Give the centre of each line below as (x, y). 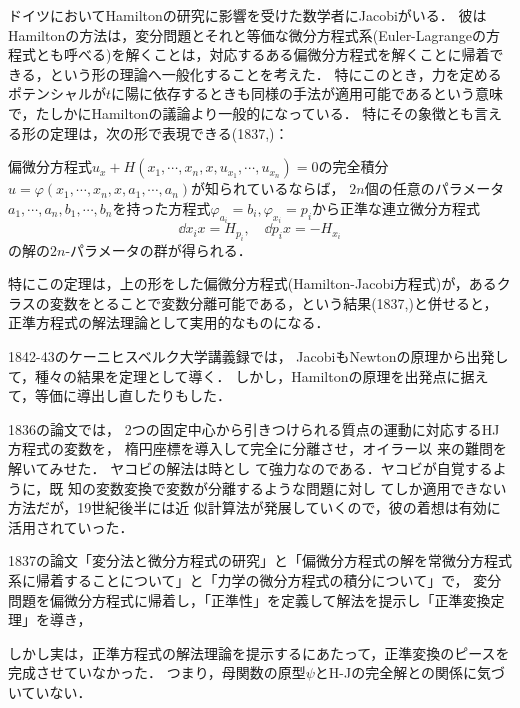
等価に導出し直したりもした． (133, 395)
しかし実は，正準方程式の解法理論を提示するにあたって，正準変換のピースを (259, 652)
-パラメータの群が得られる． (158, 249)
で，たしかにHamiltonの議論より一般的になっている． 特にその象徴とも (241, 112)
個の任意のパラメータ (434, 188)
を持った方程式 (161, 207)
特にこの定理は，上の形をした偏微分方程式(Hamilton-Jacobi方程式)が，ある (252, 283)
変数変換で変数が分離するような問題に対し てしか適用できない (301, 487)
